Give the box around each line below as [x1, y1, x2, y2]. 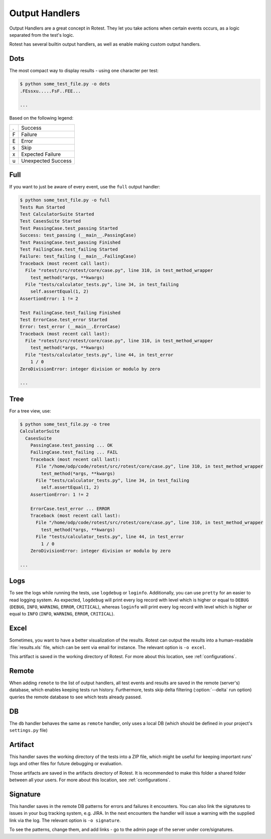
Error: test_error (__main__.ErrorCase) [20, 324, 120, 330]
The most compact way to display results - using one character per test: [9, 68, 159, 74]
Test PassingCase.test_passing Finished [20, 239, 120, 245]
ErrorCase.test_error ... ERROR [30, 505, 110, 511]
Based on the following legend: [9, 115, 74, 121]
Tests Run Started [20, 204, 65, 210]
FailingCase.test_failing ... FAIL [30, 450, 118, 455]
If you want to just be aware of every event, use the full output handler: [9, 184, 161, 190]
